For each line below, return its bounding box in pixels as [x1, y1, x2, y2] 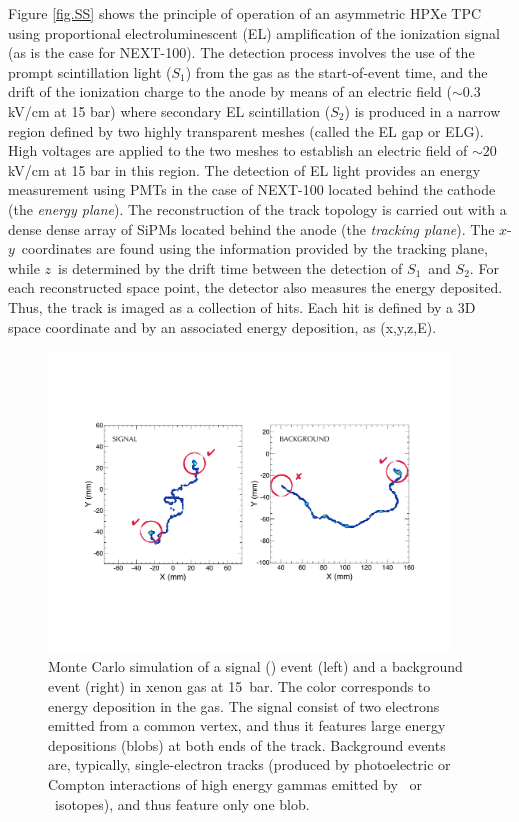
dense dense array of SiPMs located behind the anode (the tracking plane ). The [8, 218, 495, 239]
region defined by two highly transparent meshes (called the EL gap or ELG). [8, 120, 484, 141]
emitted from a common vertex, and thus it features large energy [48, 715, 446, 736]
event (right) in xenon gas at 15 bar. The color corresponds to [48, 675, 431, 696]
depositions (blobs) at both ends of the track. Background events [48, 734, 446, 755]
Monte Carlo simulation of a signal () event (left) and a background [48, 656, 463, 677]
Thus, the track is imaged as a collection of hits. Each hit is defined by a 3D [8, 296, 476, 317]
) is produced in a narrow [344, 100, 501, 121]
